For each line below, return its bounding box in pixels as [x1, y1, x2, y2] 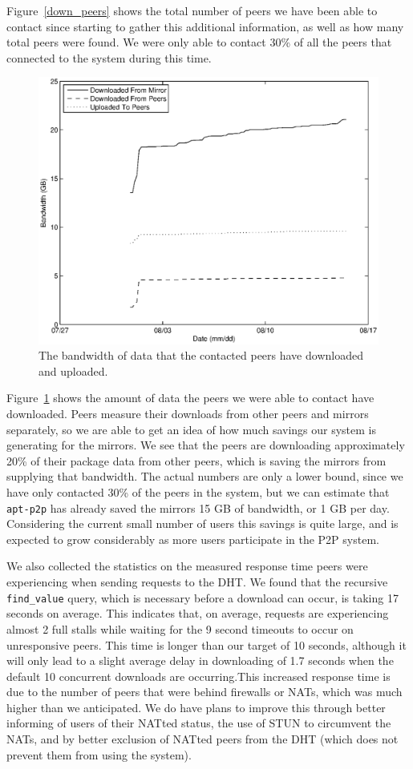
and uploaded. [38, 362, 108, 379]
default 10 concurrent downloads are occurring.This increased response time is [6, 667, 391, 684]
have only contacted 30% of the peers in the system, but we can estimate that [6, 484, 390, 501]
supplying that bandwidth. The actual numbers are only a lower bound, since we [6, 468, 403, 485]
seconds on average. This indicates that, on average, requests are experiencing [6, 605, 389, 622]
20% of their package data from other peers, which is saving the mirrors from [6, 452, 387, 469]
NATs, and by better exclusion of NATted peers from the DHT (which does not [6, 731, 399, 747]
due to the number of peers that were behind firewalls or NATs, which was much [6, 683, 403, 700]
